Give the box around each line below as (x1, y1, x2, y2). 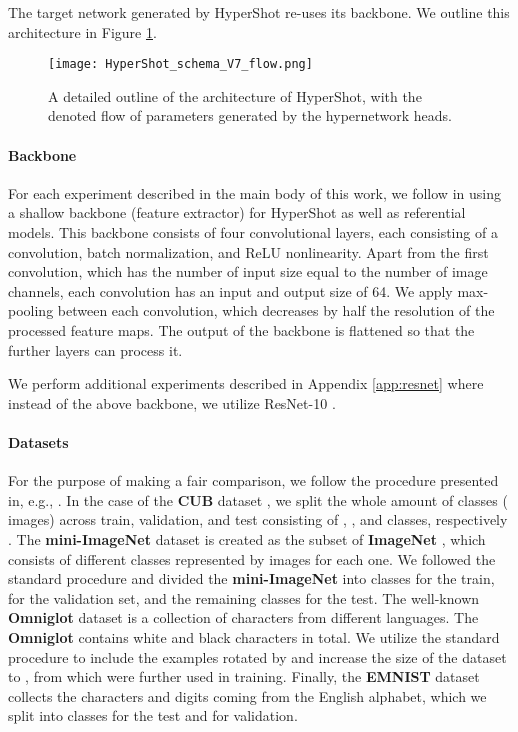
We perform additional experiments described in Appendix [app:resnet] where (8, 373, 484, 394)
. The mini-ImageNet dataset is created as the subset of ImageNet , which (8, 528, 486, 549)
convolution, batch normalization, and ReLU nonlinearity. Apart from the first (8, 241, 489, 262)
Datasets (8, 431, 69, 452)
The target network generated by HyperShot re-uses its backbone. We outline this (8, 2, 510, 22)
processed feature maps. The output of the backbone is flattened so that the (8, 319, 475, 340)
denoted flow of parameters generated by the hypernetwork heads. (48, 105, 453, 126)
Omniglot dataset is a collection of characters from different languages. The (8, 607, 479, 628)
